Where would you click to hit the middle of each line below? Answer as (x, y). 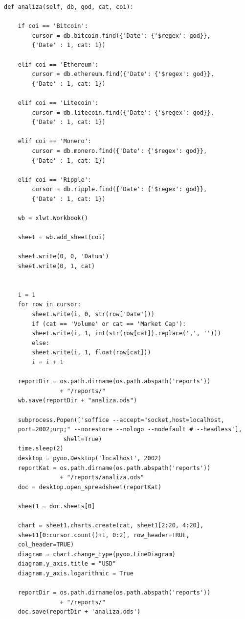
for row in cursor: (49, 305)
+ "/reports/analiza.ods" (102, 478)
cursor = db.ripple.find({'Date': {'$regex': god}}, (120, 189)
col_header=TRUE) (46, 545)
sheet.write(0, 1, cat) (56, 266)
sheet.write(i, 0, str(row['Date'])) (93, 314)
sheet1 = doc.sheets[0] (56, 506)
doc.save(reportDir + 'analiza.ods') (79, 612)
